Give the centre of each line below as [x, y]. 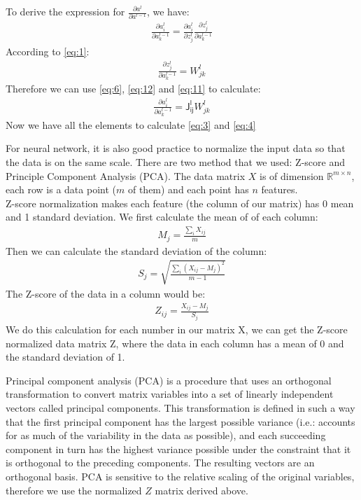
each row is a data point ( [61, 189]
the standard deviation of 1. [65, 357]
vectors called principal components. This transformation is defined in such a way [180, 407]
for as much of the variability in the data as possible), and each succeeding [166, 435]
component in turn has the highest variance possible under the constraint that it [178, 449]
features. [279, 189]
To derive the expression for [65, 11]
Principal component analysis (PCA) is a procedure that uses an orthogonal [169, 380]
